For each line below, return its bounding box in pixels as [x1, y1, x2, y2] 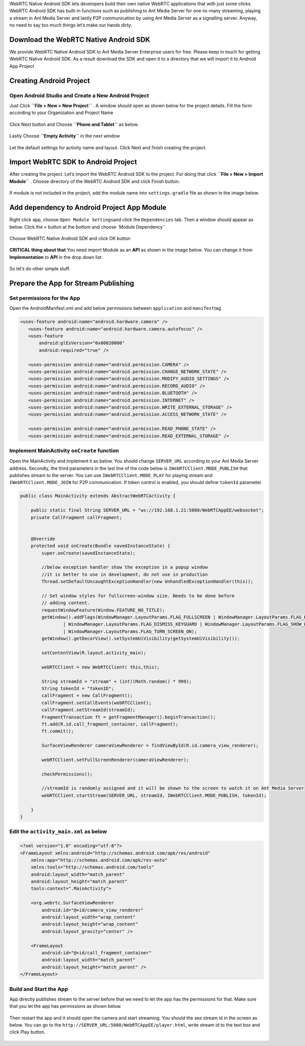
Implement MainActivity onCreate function [9, 447, 119, 454]
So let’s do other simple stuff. [9, 265, 71, 272]
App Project [9, 63, 35, 69]
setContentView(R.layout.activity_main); [41, 650, 146, 656]
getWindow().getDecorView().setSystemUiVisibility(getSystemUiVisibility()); [41, 636, 240, 641]
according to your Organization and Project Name [9, 110, 114, 116]
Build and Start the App [9, 985, 68, 993]
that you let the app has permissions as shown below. [9, 1003, 122, 1009]
